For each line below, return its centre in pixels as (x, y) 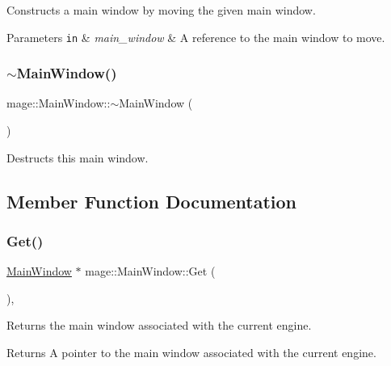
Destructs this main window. (78, 157)
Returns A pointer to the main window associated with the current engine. (191, 353)
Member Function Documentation (152, 201)
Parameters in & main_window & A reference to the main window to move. (196, 37)
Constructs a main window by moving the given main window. (161, 10)
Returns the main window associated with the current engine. (159, 325)
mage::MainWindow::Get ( (150, 271)
